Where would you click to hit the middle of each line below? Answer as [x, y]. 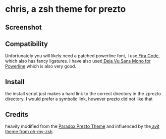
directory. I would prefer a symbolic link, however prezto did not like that [79, 99]
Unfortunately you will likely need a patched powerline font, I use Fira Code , [83, 56]
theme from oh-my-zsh [29, 132]
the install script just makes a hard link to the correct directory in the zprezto [83, 94]
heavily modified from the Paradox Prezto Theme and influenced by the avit [82, 126]
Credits [17, 114]
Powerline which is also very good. [41, 66]
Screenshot [24, 27]
